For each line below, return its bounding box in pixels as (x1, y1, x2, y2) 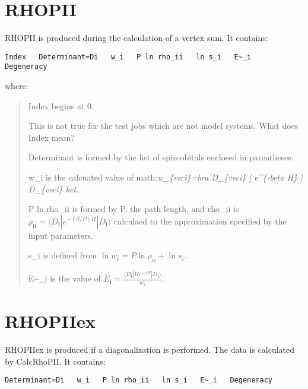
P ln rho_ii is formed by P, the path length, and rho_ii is (28, 203, 239, 215)
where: (5, 80, 28, 92)
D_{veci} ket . (28, 182, 79, 195)
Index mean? (28, 131, 75, 143)
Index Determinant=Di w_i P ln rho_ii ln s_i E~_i (5, 52, 252, 61)
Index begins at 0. (28, 99, 94, 112)
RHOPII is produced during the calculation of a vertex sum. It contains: (5, 31, 268, 44)
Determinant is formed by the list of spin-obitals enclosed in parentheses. (28, 151, 294, 163)
